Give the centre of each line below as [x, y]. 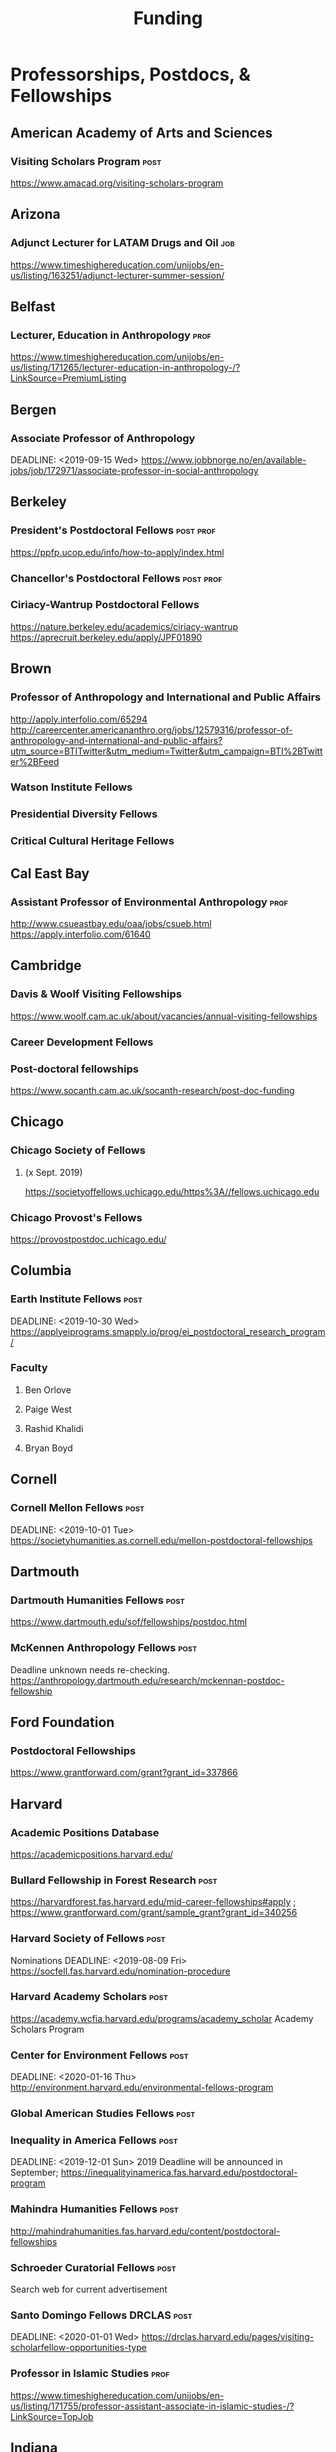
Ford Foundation [62, 1722]
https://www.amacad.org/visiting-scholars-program [117, 183]
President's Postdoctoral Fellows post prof [113, 530]
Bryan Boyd [48, 1448]
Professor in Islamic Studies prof [90, 2374]
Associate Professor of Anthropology [103, 438]
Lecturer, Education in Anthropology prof [111, 335]
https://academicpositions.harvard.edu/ [92, 1854]
